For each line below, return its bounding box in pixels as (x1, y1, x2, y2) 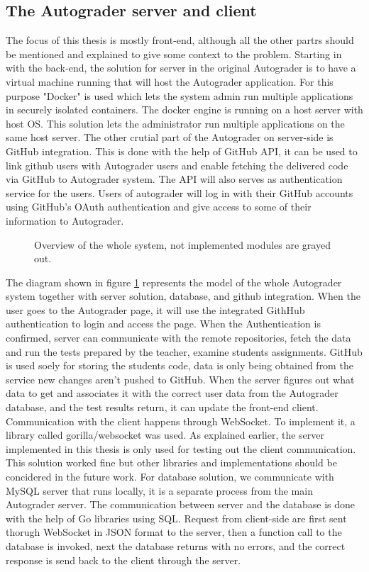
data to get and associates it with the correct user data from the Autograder (6, 386, 338, 400)
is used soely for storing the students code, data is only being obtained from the (6, 358, 353, 373)
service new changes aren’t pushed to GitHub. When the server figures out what (6, 371, 355, 386)
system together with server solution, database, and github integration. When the (6, 288, 360, 303)
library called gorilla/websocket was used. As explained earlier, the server (6, 427, 325, 442)
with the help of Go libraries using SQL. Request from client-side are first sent (6, 510, 347, 525)
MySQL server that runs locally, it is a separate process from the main (6, 483, 313, 498)
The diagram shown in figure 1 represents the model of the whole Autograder (6, 274, 342, 289)
